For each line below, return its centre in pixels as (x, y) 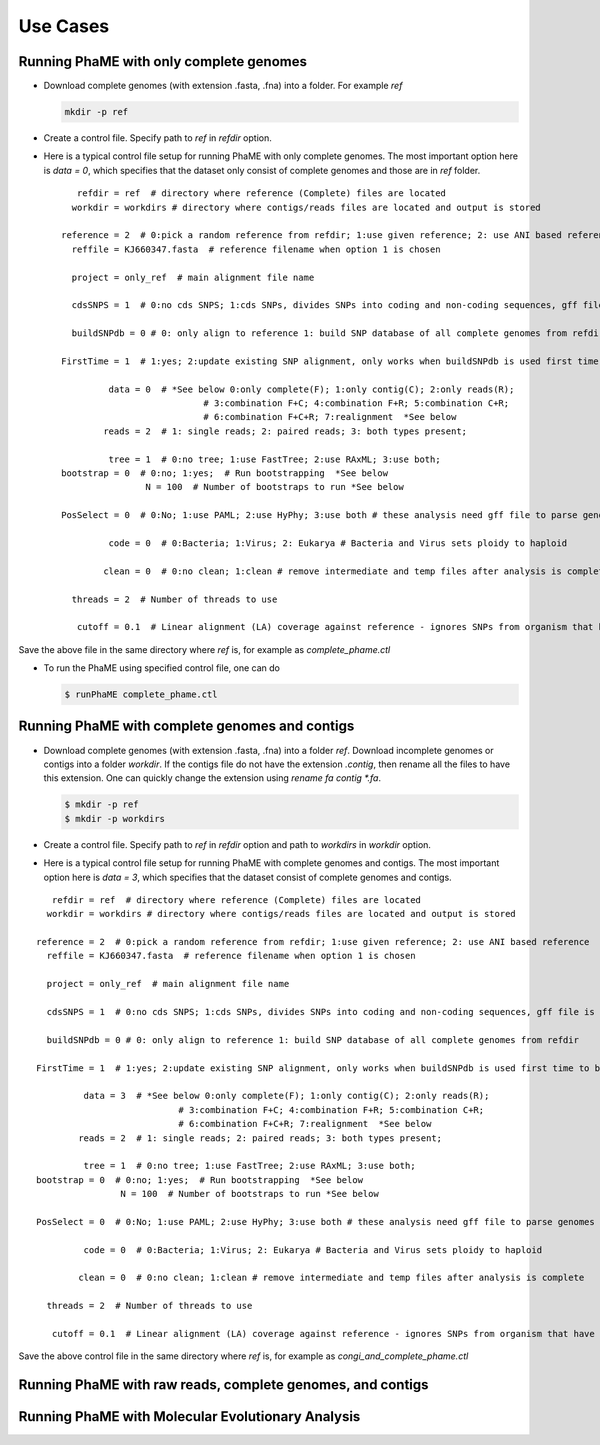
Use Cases (64, 26)
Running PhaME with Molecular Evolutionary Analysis (189, 1416)
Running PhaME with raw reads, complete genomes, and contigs (223, 1385)
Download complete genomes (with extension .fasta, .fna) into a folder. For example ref (223, 86)
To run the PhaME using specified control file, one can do (161, 668)
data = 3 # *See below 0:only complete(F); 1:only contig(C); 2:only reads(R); (286, 1096)
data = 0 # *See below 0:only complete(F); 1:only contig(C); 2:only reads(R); (311, 389)
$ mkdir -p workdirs (114, 818)
